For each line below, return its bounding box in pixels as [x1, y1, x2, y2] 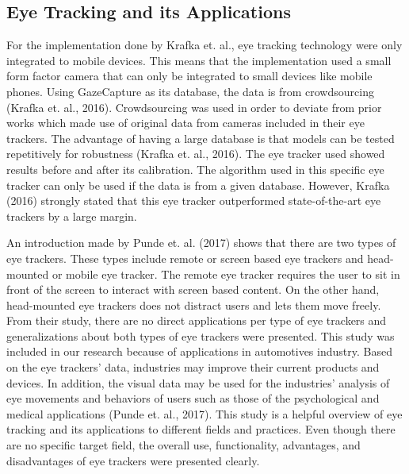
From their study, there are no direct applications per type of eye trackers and [6, 312, 387, 329]
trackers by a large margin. [6, 207, 137, 224]
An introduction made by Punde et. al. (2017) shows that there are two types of [6, 234, 396, 251]
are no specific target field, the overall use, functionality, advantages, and [6, 437, 361, 453]
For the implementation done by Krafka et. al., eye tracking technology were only [6, 37, 403, 53]
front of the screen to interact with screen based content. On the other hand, [6, 281, 380, 298]
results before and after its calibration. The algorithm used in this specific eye [6, 160, 384, 177]
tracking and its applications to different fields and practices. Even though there [6, 421, 396, 437]
